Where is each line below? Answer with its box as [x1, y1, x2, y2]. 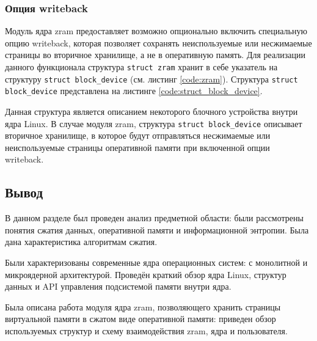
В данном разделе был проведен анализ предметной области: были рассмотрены [5, 211, 304, 224]
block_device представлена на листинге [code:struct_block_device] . [5, 84, 263, 97]
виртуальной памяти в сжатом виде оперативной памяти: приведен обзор [5, 312, 276, 325]
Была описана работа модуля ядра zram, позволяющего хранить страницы [5, 300, 281, 313]
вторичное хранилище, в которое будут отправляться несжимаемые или [5, 129, 271, 142]
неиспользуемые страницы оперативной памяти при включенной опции [5, 141, 270, 153]
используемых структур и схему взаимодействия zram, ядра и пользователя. [5, 324, 288, 337]
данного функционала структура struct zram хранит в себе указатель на [5, 61, 278, 73]
